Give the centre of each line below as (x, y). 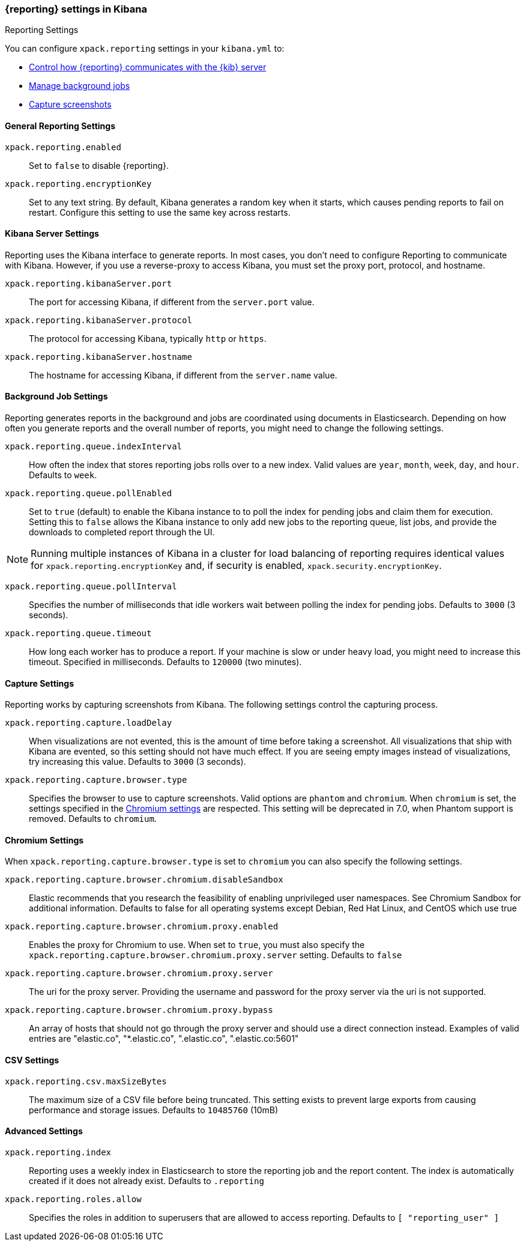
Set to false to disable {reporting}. (99, 165)
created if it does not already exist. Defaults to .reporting (147, 1181)
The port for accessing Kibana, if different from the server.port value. (172, 302)
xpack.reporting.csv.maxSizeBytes (86, 1081)
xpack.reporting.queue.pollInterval (91, 587)
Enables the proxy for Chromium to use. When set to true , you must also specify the (197, 945)
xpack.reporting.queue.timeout (78, 634)
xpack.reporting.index (58, 1152)
